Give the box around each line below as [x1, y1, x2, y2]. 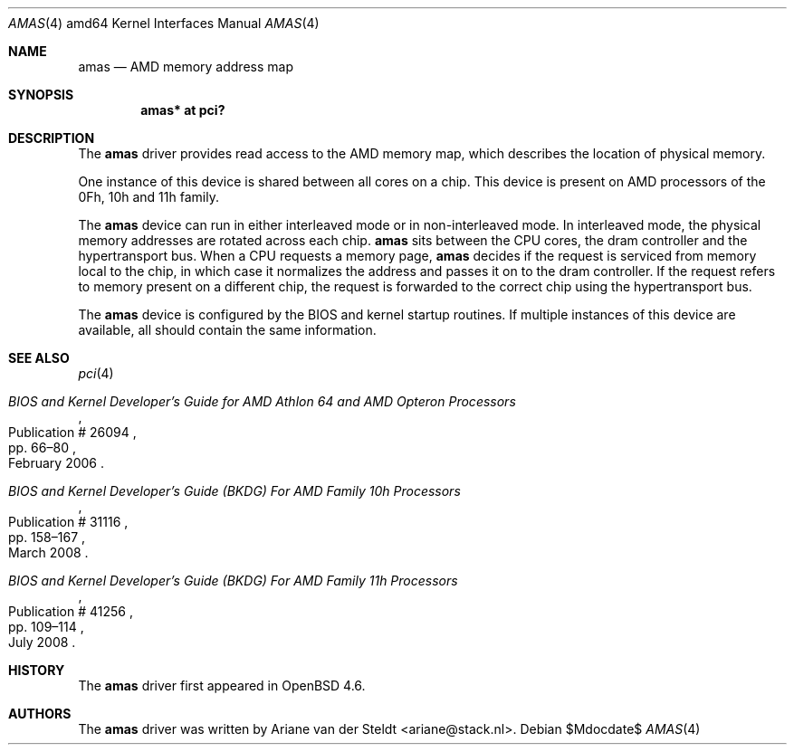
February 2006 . [8, 455, 105, 471]
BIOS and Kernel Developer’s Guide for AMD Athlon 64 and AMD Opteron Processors [8, 394, 516, 409]
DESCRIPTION [8, 130, 95, 146]
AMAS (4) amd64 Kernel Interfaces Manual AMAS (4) [8, 15, 320, 31]
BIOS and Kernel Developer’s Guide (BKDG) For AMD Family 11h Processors [8, 573, 458, 588]
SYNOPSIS [8, 87, 74, 102]
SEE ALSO [8, 350, 70, 366]
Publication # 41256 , [8, 604, 133, 619]
